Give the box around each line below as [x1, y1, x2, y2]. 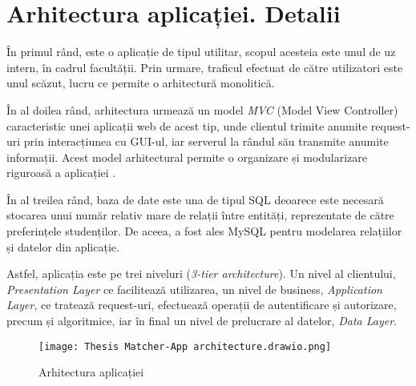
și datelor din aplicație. [6, 238, 119, 255]
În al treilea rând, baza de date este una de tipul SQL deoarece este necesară [6, 191, 384, 207]
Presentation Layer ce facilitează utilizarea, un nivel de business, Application [6, 280, 382, 297]
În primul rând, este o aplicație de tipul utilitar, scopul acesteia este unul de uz [6, 43, 396, 60]
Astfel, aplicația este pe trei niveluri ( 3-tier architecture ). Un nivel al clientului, [6, 265, 396, 282]
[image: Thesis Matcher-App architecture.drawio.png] [38, 340, 332, 352]
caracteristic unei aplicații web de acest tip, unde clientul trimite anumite [6, 117, 368, 134]
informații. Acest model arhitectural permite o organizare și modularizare [6, 148, 368, 165]
